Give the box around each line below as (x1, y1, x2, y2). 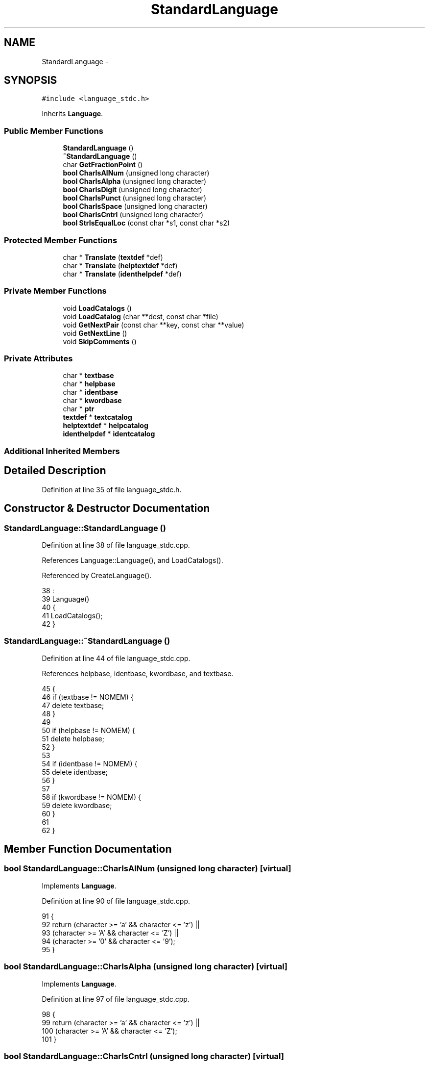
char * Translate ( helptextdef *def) (63, 261, 178, 270)
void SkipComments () (63, 337, 137, 346)
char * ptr (63, 405, 95, 413)
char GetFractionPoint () (63, 160, 143, 169)
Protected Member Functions (4, 235, 118, 245)
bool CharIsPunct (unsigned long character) (63, 194, 206, 203)
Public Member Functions (4, 126, 103, 136)
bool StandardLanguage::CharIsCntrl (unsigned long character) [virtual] (4, 1051, 285, 1061)
